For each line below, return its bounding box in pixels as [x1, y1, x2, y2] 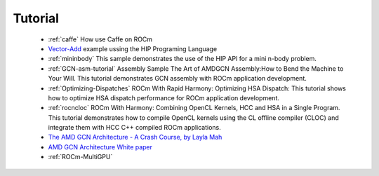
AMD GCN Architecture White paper [48, 142, 153, 151]
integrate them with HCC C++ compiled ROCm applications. [48, 123, 221, 132]
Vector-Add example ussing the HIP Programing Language [48, 44, 218, 53]
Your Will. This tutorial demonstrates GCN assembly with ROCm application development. [48, 74, 307, 83]
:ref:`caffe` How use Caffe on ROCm [48, 35, 153, 43]
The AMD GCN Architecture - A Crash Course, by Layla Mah [48, 133, 222, 142]
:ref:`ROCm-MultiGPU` [48, 153, 113, 161]
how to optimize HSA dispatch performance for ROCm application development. [48, 93, 280, 102]
